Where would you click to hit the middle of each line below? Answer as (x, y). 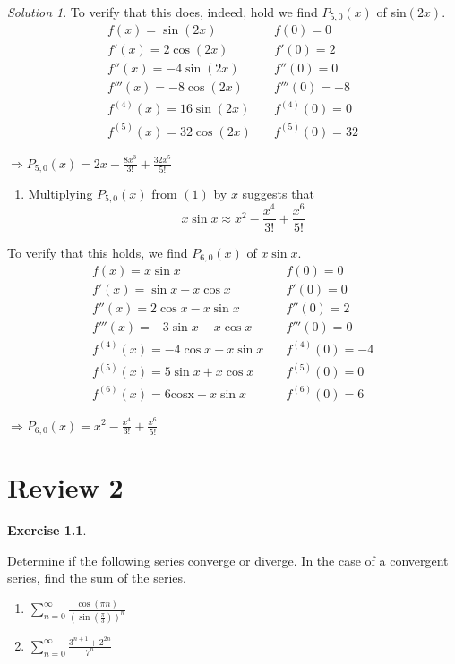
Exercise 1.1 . (47, 530)
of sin (391, 12)
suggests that (278, 193)
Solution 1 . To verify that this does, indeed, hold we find (163, 12)
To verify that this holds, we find (98, 252)
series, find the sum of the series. (97, 578)
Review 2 (65, 487)
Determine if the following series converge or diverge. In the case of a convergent (228, 560)
